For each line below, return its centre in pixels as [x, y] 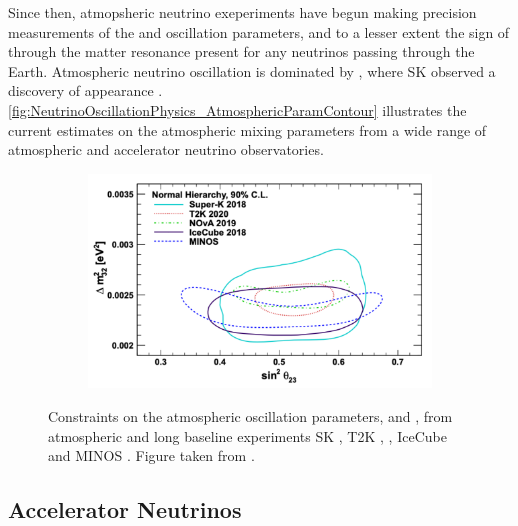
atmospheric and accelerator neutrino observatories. [166, 149]
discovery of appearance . [85, 90]
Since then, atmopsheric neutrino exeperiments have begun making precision [242, 12]
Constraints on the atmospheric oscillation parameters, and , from [250, 416]
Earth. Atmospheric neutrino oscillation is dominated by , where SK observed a [252, 70]
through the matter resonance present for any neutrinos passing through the [241, 51]
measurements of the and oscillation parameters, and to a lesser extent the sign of [259, 31]
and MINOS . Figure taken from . [151, 455]
